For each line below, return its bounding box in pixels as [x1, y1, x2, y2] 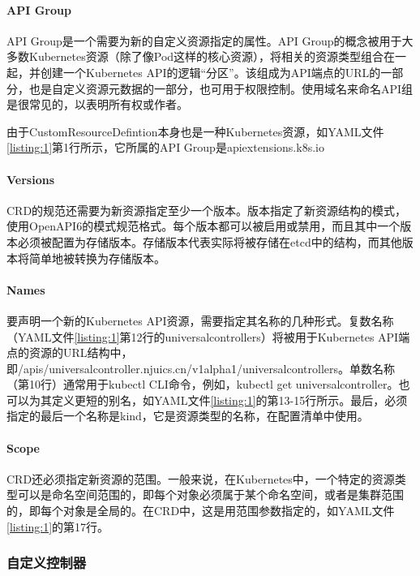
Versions [6, 170, 55, 187]
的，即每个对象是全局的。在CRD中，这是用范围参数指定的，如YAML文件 [6, 502, 395, 519]
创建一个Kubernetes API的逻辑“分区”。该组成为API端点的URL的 [40, 63, 381, 80]
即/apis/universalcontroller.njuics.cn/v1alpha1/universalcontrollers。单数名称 [6, 359, 396, 376]
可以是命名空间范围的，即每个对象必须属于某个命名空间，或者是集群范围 [17, 486, 404, 503]
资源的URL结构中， [28, 344, 133, 361]
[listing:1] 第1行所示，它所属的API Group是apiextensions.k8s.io [6, 139, 324, 156]
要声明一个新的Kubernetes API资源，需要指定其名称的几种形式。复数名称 [6, 312, 394, 329]
